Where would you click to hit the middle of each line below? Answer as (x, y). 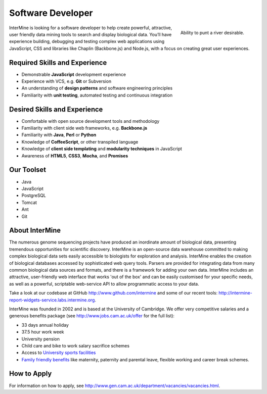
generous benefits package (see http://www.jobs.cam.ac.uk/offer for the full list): (92, 316)
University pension (41, 339)
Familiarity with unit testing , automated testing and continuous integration (97, 95)
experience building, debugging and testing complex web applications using (87, 42)
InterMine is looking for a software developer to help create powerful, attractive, (91, 28)
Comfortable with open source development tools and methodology (90, 121)
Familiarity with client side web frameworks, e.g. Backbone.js (85, 128)
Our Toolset (28, 170)
